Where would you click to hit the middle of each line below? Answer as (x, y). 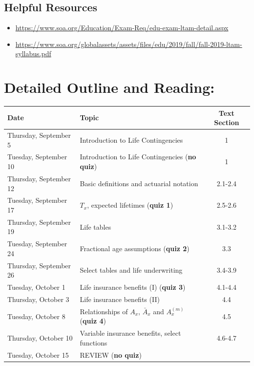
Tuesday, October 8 (36, 316)
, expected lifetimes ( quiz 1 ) (130, 205)
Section (227, 122)
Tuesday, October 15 (38, 355)
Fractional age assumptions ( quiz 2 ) (135, 248)
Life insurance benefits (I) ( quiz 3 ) (133, 287)
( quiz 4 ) (93, 321)
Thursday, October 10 (40, 338)
